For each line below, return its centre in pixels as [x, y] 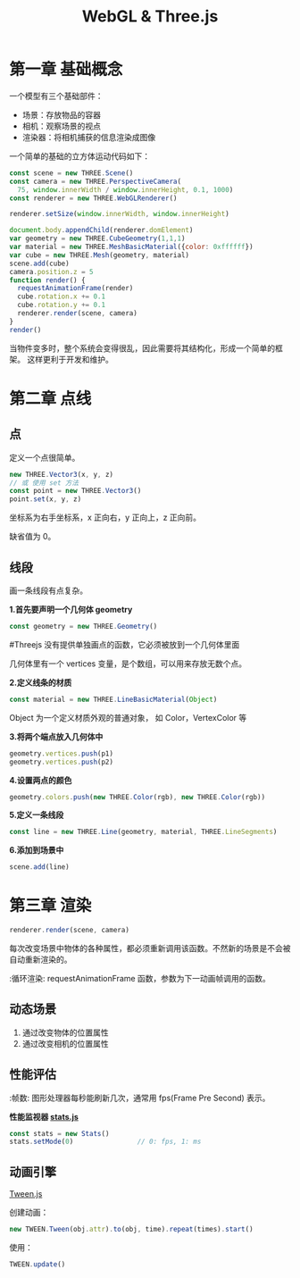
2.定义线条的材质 [41, 682]
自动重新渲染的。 [41, 959]
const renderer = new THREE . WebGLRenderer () [93, 198]
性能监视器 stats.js [44, 1116]
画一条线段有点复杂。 [48, 590]
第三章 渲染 [50, 906]
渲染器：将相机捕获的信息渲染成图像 [89, 137]
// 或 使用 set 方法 [44, 483]
